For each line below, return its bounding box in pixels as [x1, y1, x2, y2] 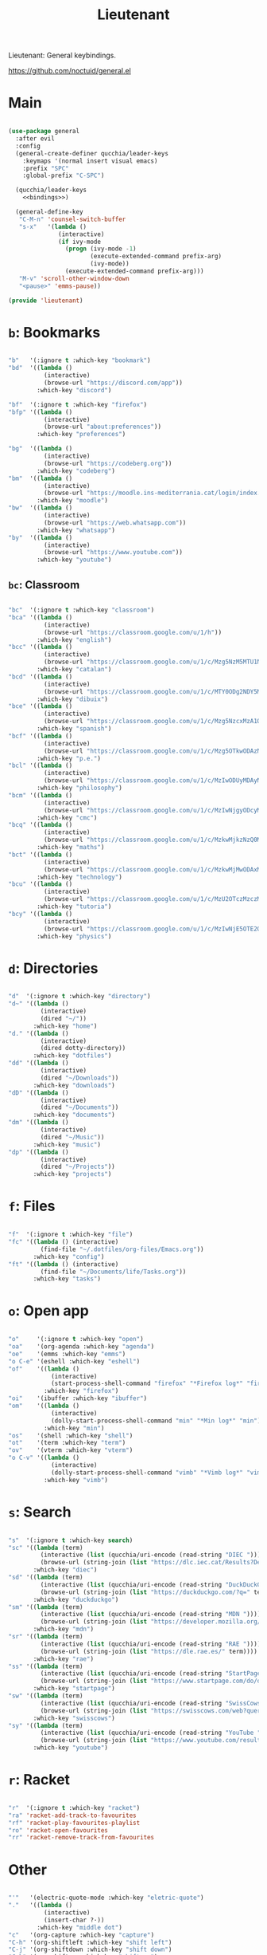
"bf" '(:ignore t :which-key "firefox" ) [8, 400, 148, 408]
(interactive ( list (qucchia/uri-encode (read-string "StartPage [40, 1670, 261, 1678]
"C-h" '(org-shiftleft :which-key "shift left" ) [8, 1938, 172, 1946]
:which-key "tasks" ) [33, 1275, 102, 1283]
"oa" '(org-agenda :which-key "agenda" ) [8, 1343, 155, 1351]
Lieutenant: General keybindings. [8, 50, 117, 61]
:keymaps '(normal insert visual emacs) [22, 157, 158, 165]
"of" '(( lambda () [8, 1365, 80, 1373]
